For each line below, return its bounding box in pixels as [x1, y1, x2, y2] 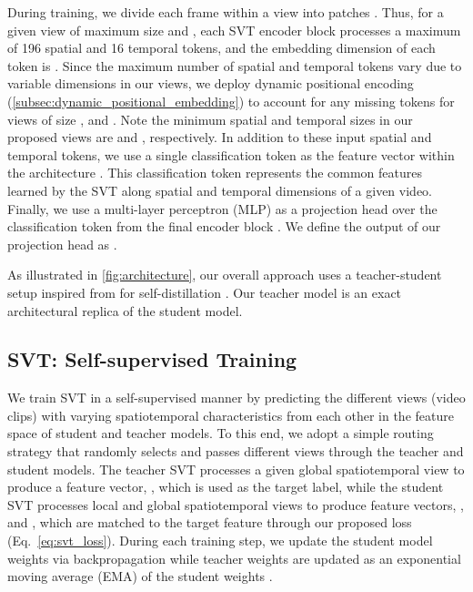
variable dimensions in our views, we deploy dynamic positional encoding [7, 74, 414, 93]
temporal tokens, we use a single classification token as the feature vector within [7, 145, 455, 164]
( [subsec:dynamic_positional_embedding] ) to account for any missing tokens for [7, 91, 455, 110]
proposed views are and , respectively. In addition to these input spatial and [7, 128, 432, 147]
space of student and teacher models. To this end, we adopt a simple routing [7, 424, 434, 443]
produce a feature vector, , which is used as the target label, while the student [7, 477, 444, 496]
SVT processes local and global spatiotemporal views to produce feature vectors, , [7, 495, 464, 514]
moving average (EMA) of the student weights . [7, 566, 273, 586]
